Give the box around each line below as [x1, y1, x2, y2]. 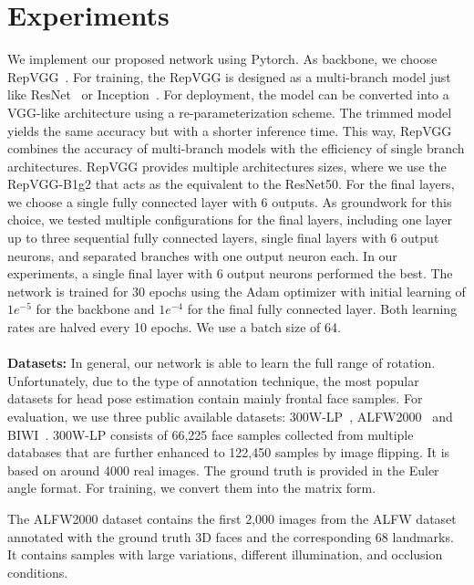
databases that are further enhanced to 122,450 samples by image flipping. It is [7, 443, 450, 462]
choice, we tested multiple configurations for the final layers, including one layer [7, 210, 453, 229]
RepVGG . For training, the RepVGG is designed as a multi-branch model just [7, 67, 451, 86]
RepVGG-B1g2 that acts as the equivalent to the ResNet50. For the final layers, [7, 174, 455, 193]
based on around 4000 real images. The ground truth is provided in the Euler [7, 460, 439, 479]
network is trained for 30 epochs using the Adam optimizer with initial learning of [7, 281, 466, 300]
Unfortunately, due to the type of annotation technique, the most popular [7, 371, 419, 390]
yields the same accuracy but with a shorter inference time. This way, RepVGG [7, 120, 452, 140]
